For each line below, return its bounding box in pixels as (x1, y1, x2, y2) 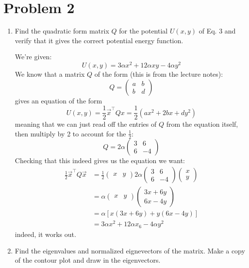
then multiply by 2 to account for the (15, 128, 126, 138)
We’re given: (15, 51, 52, 62)
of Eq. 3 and (199, 26, 236, 36)
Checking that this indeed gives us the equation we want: (15, 155, 185, 165)
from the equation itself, (166, 119, 238, 129)
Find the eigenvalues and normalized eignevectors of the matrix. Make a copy (15, 245, 245, 255)
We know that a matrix (15, 68, 85, 79)
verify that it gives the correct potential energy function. (15, 35, 183, 45)
